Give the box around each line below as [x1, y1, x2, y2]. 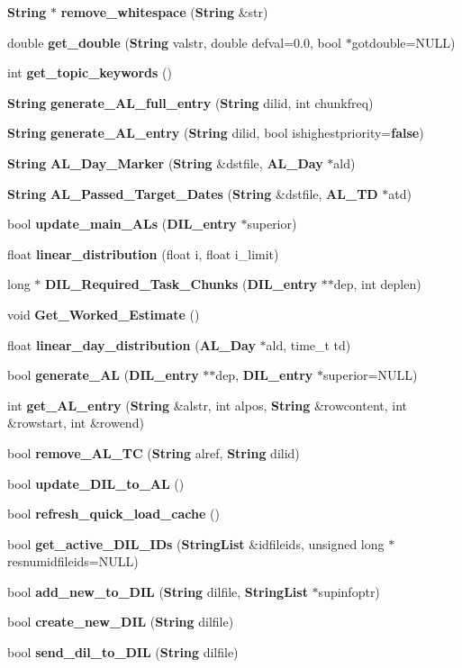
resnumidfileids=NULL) [7, 552, 139, 571]
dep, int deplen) [333, 275, 421, 293]
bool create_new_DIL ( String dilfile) [7, 612, 234, 631]
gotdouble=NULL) [351, 32, 456, 51]
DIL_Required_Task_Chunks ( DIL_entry [45, 275, 318, 293]
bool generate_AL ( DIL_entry [7, 366, 199, 384]
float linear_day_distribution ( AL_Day [7, 335, 256, 354]
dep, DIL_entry [215, 366, 313, 384]
